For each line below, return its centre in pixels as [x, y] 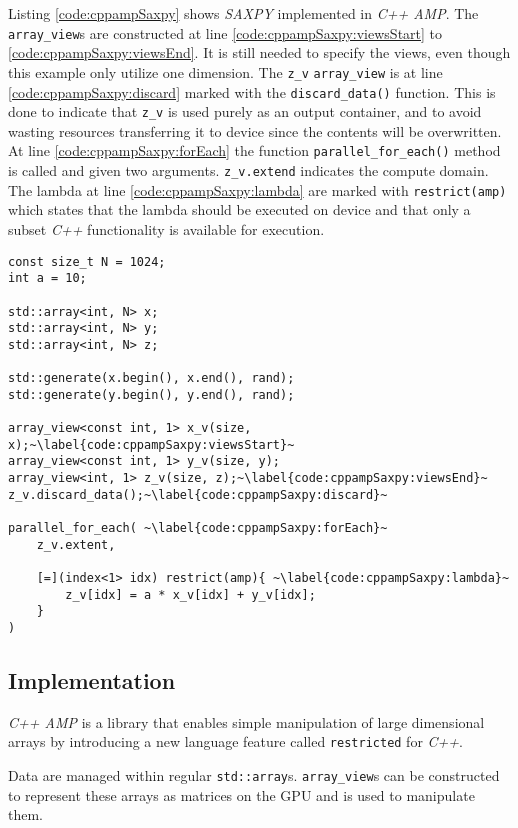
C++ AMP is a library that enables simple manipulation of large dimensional [246, 721]
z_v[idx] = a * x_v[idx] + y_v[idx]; [190, 594]
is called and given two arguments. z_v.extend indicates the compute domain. [248, 170]
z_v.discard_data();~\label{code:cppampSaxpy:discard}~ [198, 494]
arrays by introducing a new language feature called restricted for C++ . [235, 741]
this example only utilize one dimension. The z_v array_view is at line [225, 71]
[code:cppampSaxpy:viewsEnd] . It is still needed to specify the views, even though [259, 52]
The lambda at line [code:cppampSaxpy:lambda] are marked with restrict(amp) [257, 189]
